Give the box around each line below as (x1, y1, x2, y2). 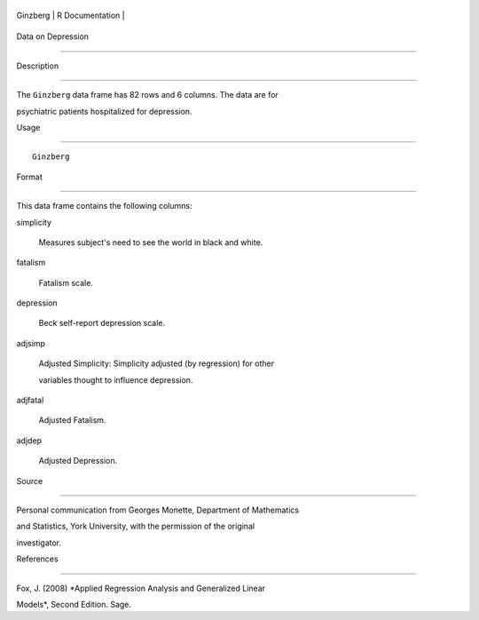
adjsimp (16, 338, 46, 348)
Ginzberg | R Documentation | (16, 10, 125, 20)
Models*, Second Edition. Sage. (16, 599, 132, 609)
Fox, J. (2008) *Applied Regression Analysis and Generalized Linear (16, 583, 266, 593)
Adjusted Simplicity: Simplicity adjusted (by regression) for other (38, 358, 275, 369)
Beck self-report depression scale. (38, 318, 166, 329)
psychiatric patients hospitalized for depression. (16, 106, 192, 116)
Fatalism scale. (38, 277, 93, 288)
